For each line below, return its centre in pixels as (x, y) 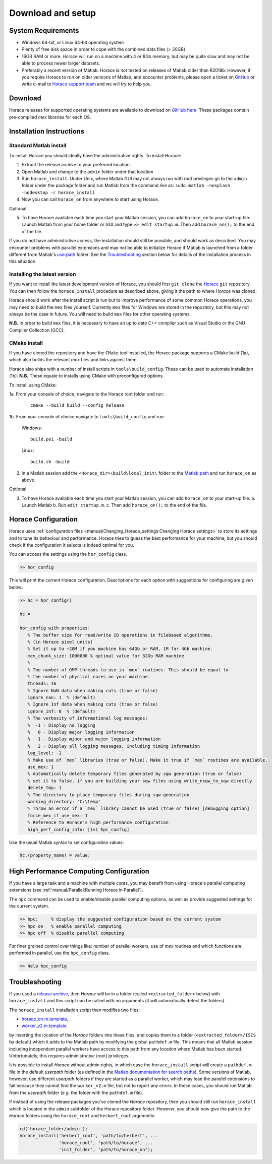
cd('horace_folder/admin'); (54, 1129)
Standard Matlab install (38, 145)
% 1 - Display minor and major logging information (94, 739)
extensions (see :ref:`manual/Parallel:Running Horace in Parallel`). (76, 890)
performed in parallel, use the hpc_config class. (59, 953)
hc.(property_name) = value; (55, 855)
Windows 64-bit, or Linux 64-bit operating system (73, 43)
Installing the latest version (43, 274)
